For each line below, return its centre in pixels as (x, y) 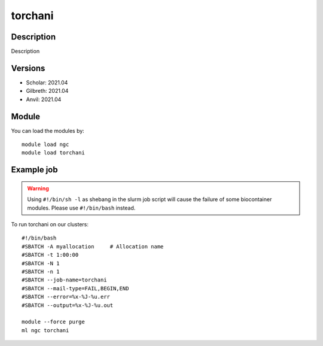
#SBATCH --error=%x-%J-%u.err (66, 297)
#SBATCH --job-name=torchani (64, 280)
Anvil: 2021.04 (44, 99)
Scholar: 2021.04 (47, 82)
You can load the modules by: (48, 130)
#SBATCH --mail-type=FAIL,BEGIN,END (75, 288)
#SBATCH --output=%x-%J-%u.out (68, 305)
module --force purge (53, 322)
